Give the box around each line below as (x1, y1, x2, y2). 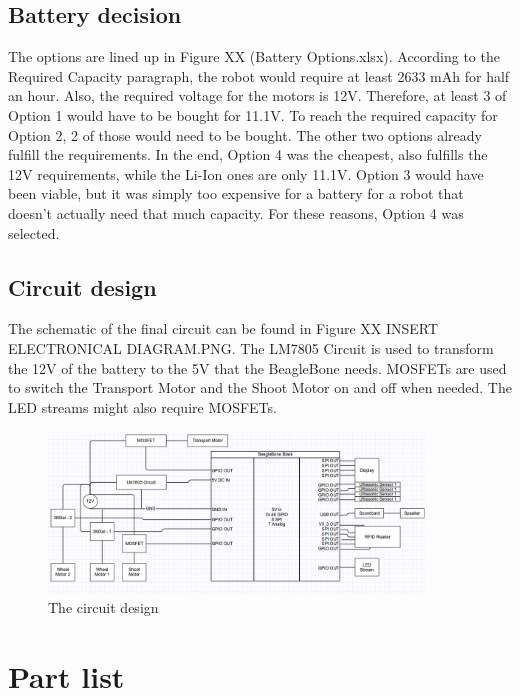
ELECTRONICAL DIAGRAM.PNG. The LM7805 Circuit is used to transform (8, 337, 494, 358)
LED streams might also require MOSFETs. (8, 396, 277, 417)
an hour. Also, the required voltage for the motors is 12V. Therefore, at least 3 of (8, 85, 507, 106)
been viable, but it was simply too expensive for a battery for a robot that (8, 183, 464, 204)
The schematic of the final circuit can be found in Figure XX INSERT (8, 318, 439, 339)
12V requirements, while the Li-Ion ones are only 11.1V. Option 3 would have (8, 163, 484, 184)
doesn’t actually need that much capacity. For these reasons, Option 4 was (8, 202, 464, 223)
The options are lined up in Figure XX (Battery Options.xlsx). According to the (8, 46, 500, 67)
